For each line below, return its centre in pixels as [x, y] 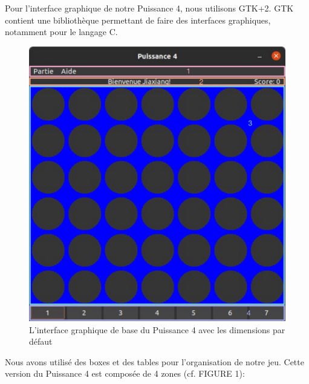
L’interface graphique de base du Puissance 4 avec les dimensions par [157, 329]
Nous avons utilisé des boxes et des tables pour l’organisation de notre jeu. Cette [154, 361]
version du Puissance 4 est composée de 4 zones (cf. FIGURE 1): [125, 373]
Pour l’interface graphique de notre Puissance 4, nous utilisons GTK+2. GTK [149, 8]
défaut [41, 341]
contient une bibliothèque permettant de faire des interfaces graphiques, [138, 20]
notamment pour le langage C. [61, 32]
